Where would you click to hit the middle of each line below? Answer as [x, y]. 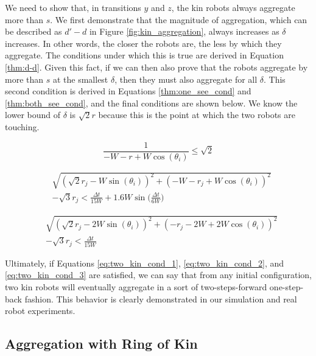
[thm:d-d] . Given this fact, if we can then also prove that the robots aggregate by [156, 67]
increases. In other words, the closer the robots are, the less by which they [143, 43]
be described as [33, 31]
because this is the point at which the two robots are [197, 115]
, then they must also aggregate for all [186, 79]
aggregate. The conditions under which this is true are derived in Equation [144, 55]
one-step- [286, 286]
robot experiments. [40, 311]
